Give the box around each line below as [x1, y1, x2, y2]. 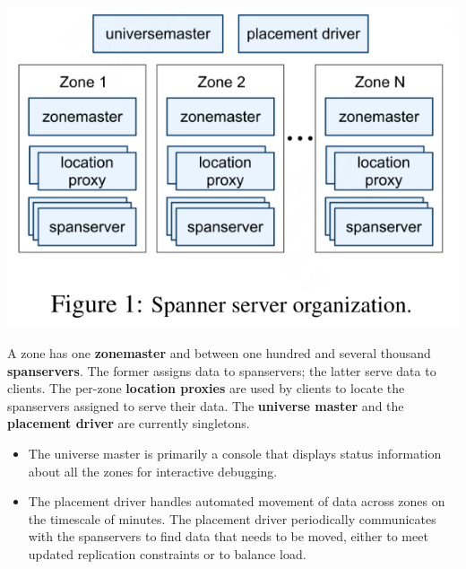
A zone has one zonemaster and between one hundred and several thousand [7, 344, 431, 363]
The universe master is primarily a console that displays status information [28, 444, 442, 463]
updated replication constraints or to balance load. [28, 545, 306, 563]
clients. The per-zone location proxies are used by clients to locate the [7, 379, 405, 398]
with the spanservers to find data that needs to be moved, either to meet [28, 527, 428, 546]
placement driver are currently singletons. [7, 414, 250, 433]
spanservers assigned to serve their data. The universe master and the [7, 396, 404, 415]
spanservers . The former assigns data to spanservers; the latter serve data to [7, 361, 436, 380]
